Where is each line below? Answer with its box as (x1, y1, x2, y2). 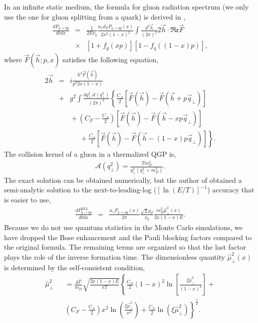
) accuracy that (207, 184, 254, 195)
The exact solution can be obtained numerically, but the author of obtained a (4, 174, 242, 185)
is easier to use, (4, 194, 51, 204)
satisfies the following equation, (62, 54, 158, 65)
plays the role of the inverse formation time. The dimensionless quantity (4, 251, 225, 262)
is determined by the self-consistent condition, (4, 262, 145, 272)
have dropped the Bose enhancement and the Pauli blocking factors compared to (4, 232, 252, 242)
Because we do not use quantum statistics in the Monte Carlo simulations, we (4, 222, 242, 233)
